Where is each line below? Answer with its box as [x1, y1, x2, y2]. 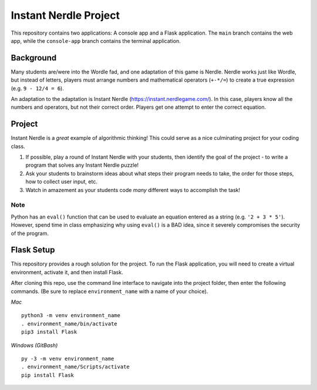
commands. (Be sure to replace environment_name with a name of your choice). [11, 288, 208, 295]
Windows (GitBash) [11, 341, 58, 349]
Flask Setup [11, 245, 55, 255]
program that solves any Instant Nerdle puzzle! [25, 162, 139, 169]
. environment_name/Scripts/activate [21, 364, 130, 370]
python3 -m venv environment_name [21, 312, 120, 319]
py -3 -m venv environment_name [21, 355, 114, 362]
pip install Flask [21, 372, 75, 378]
